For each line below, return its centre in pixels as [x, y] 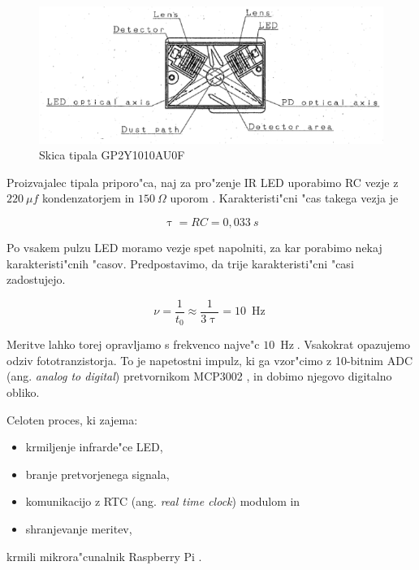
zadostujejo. [36, 279]
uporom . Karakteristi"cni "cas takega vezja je [284, 198]
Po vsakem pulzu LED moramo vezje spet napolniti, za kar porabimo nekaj [194, 247]
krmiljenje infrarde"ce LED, [94, 447]
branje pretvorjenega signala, [97, 474]
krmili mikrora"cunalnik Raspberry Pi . [104, 556]
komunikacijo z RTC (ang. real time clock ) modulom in [163, 501]
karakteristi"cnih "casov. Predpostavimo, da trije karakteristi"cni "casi [180, 263]
